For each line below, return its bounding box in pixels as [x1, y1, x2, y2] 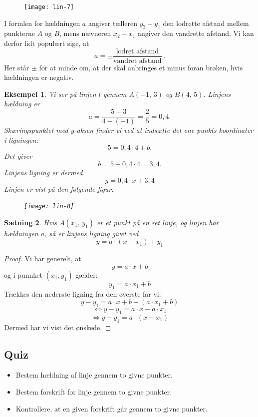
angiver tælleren [88, 17, 137, 28]
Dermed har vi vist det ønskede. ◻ [4, 322, 111, 332]
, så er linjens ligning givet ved [44, 228, 139, 238]
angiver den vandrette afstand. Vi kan [138, 28, 254, 38]
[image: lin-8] [24, 203, 74, 210]
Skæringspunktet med [4, 125, 68, 135]
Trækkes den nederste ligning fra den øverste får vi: [4, 288, 161, 299]
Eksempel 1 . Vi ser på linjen [4, 88, 96, 99]
